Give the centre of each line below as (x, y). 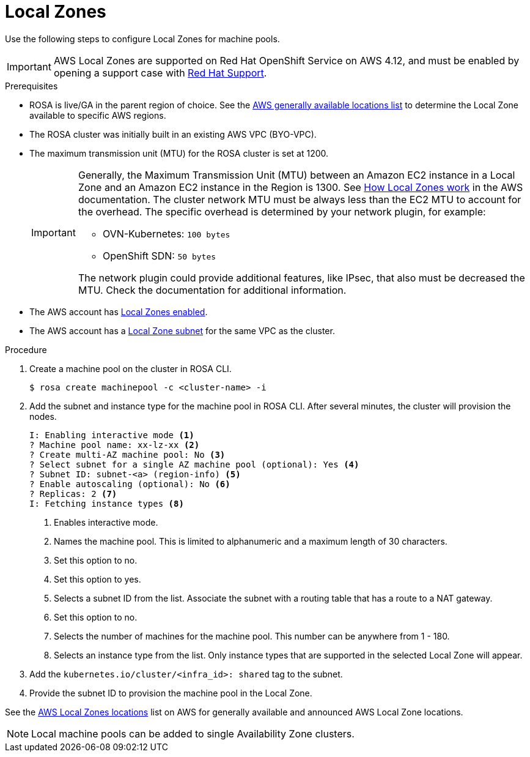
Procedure (26, 349)
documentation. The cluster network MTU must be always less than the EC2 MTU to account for (300, 199)
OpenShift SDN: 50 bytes (159, 255)
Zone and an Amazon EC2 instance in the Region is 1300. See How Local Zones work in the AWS (300, 187)
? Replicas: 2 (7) (73, 494)
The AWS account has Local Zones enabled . (119, 311)
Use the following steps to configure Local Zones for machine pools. (142, 39)
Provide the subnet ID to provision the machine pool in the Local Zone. (171, 693)
